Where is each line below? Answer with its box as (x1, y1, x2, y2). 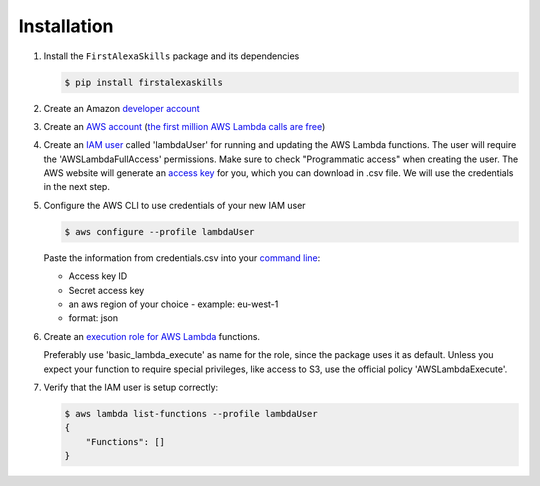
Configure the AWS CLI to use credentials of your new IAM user (43, 199, 306, 211)
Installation (18, 15, 114, 37)
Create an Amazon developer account (43, 102, 200, 114)
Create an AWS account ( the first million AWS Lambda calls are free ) (43, 120, 326, 132)
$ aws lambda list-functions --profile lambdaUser (64, 408, 319, 419)
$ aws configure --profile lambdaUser (64, 226, 255, 237)
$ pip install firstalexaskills (64, 76, 224, 88)
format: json (68, 312, 119, 324)
